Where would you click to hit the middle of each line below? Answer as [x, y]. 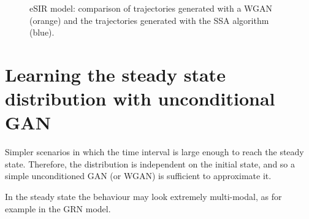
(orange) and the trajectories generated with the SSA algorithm [149, 20]
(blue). [42, 32]
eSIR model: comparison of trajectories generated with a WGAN [151, 8]
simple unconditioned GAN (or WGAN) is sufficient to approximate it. [138, 176]
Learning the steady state [115, 74]
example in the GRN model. [58, 208]
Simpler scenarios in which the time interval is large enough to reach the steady [154, 152]
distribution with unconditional [140, 98]
